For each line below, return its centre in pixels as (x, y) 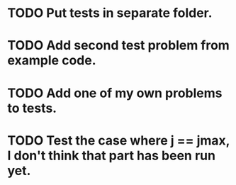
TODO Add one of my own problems (115, 93)
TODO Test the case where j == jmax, (119, 140)
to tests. (32, 108)
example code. (52, 61)
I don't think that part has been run (112, 156)
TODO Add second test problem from (119, 46)
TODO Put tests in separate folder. (110, 13)
